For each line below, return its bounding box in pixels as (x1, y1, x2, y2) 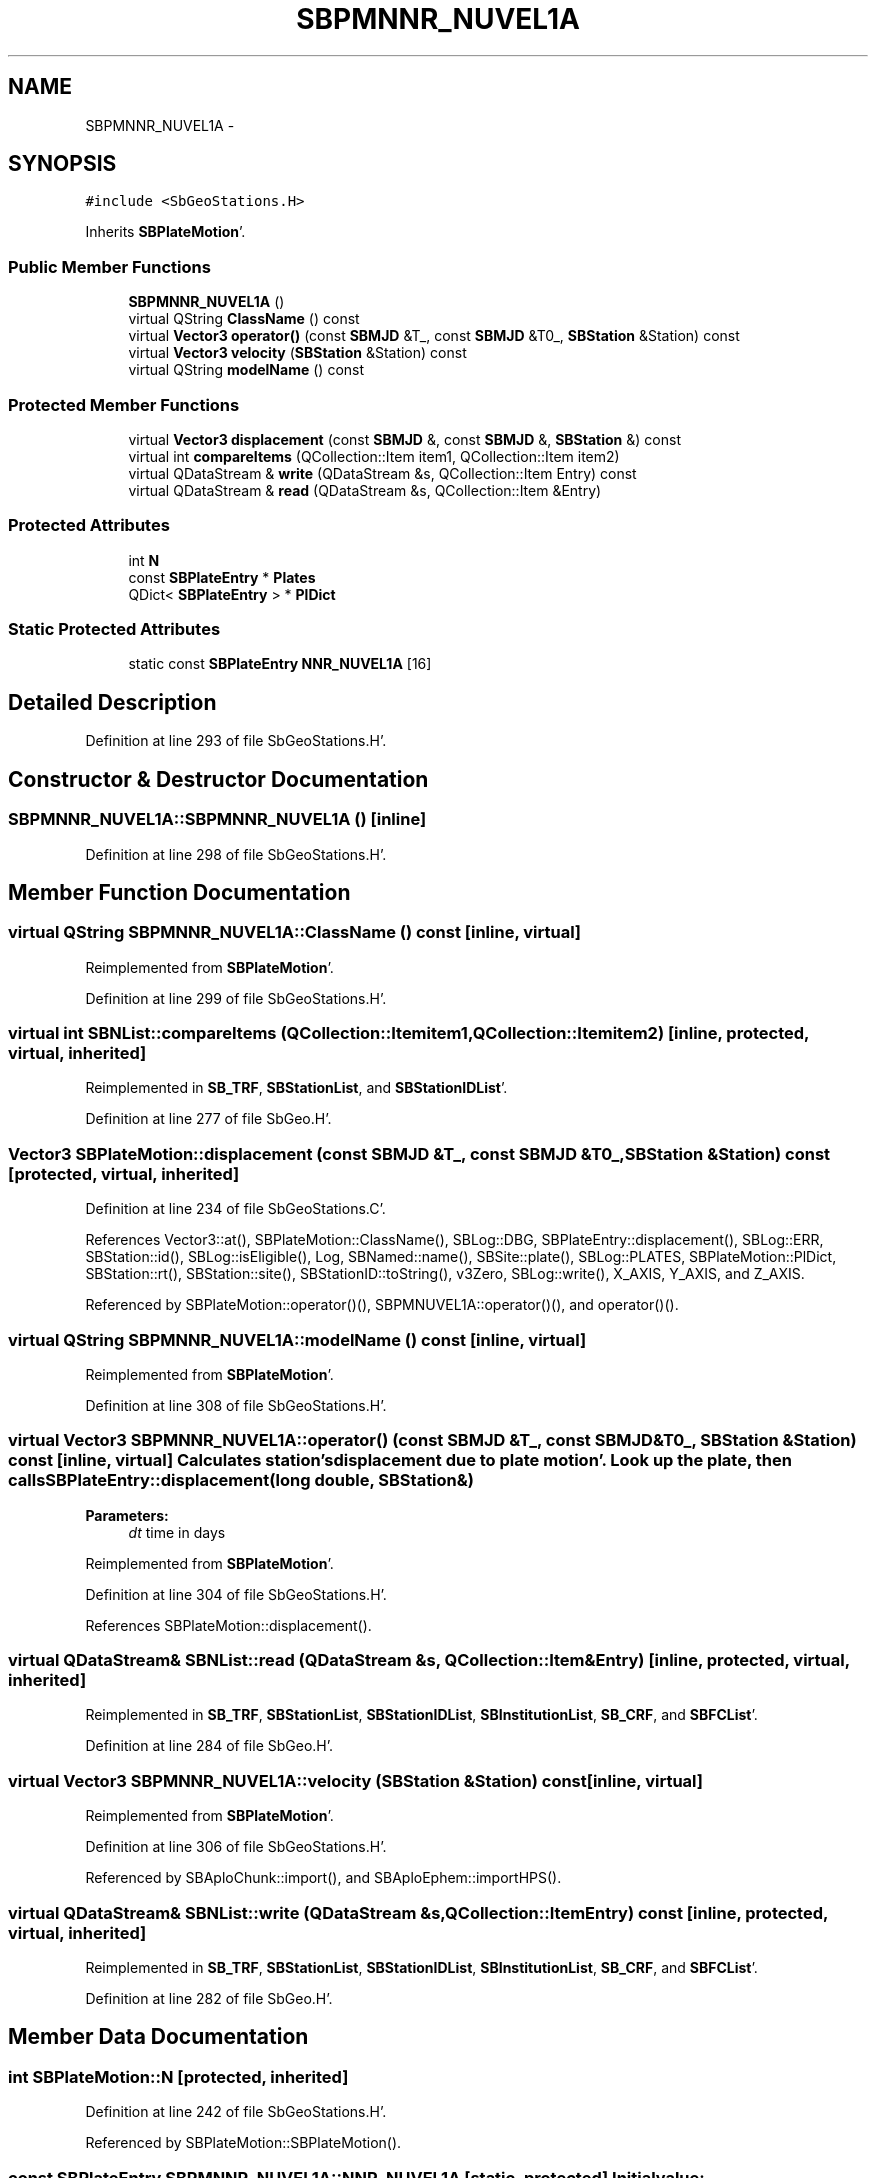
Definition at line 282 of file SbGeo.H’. (85, 1989, 333, 2007)
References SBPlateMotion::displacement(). (85, 1616, 372, 1634)
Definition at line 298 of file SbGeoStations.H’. (85, 845, 387, 863)
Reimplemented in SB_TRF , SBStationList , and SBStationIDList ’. (85, 1079, 508, 1097)
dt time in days (128, 1523, 226, 1541)
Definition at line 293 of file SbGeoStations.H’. (85, 732, 387, 750)
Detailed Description (8, 689, 217, 715)
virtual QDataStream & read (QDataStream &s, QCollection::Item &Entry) (128, 481, 602, 499)
